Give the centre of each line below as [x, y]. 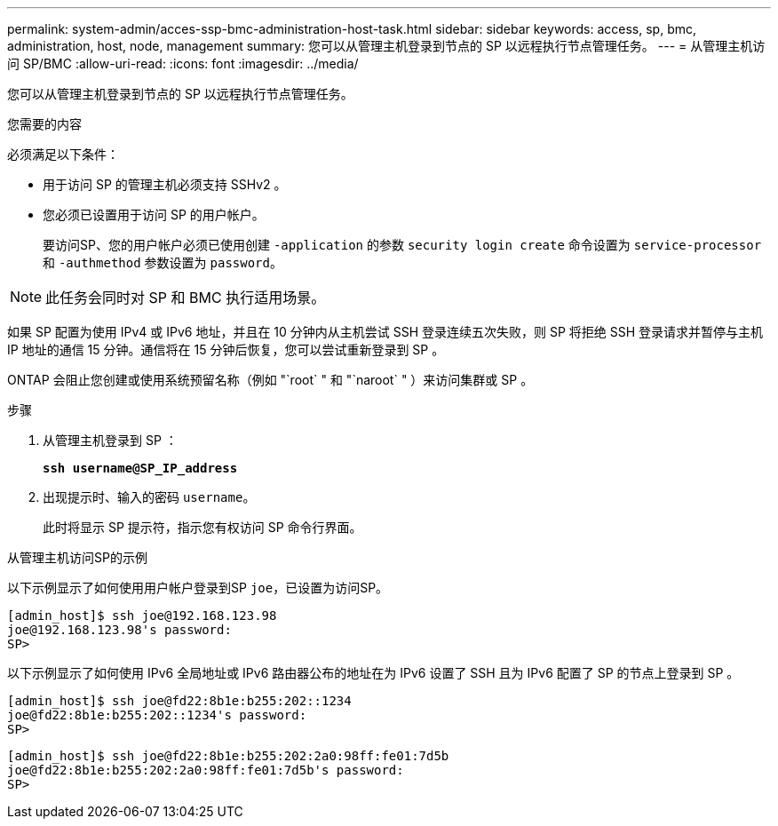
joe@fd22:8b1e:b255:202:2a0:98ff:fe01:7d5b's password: [206, 770]
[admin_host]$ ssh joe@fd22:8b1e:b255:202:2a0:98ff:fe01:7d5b [228, 756]
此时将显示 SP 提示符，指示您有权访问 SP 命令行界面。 [202, 527]
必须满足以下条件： [63, 154]
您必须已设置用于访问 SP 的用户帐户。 [154, 214]
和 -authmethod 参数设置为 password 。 [163, 262]
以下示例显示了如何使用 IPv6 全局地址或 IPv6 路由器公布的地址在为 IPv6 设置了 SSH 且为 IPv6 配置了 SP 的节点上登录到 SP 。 [373, 673]
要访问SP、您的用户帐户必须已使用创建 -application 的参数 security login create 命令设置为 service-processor [402, 245]
